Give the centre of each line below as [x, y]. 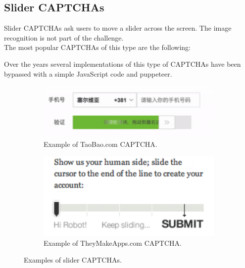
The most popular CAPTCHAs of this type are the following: [97, 47]
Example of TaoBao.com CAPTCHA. [100, 144]
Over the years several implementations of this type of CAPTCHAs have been [122, 64]
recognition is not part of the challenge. [64, 37]
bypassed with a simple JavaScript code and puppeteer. [88, 73]
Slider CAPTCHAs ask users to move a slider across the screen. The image [118, 28]
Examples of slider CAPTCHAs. [73, 259]
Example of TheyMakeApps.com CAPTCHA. [113, 243]
